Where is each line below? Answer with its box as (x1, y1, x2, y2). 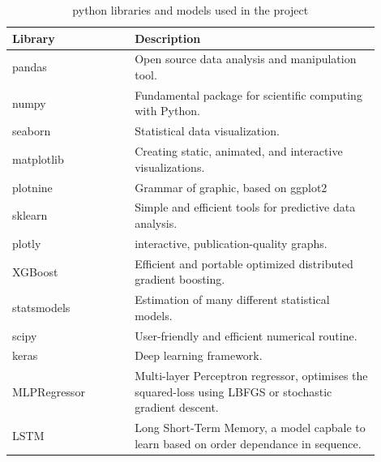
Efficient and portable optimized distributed (135, 255, 353, 272)
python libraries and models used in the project (72, 2, 309, 18)
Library (12, 29, 55, 46)
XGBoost (12, 263, 58, 280)
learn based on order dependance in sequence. (135, 434, 362, 451)
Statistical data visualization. (135, 122, 280, 139)
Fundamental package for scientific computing (135, 86, 362, 103)
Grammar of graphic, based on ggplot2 (135, 178, 327, 195)
